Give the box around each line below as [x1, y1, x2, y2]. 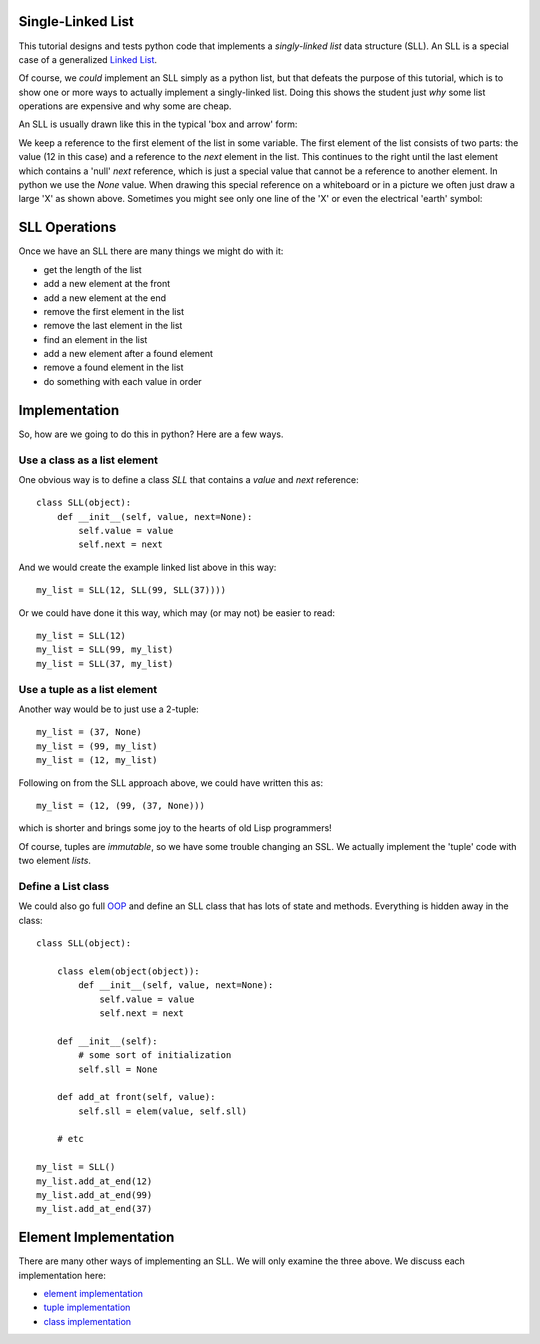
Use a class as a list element [18, 453, 159, 467]
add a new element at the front [43, 278, 171, 290]
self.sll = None [78, 1063, 158, 1075]
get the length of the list [43, 263, 142, 275]
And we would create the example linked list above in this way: [18, 561, 277, 573]
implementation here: [18, 1269, 107, 1281]
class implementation [43, 1315, 132, 1327]
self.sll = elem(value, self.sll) [78, 1105, 248, 1117]
